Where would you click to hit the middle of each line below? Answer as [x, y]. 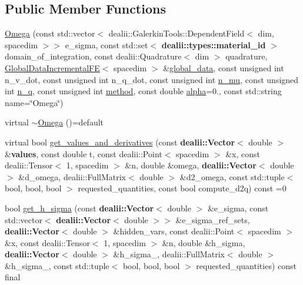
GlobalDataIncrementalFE [52, 67]
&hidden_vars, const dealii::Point [174, 231]
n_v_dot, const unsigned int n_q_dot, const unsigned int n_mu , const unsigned [152, 79]
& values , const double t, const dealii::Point [84, 153]
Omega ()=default [71, 122]
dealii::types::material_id [214, 44]
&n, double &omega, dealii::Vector [191, 165]
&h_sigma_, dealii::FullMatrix [169, 254]
